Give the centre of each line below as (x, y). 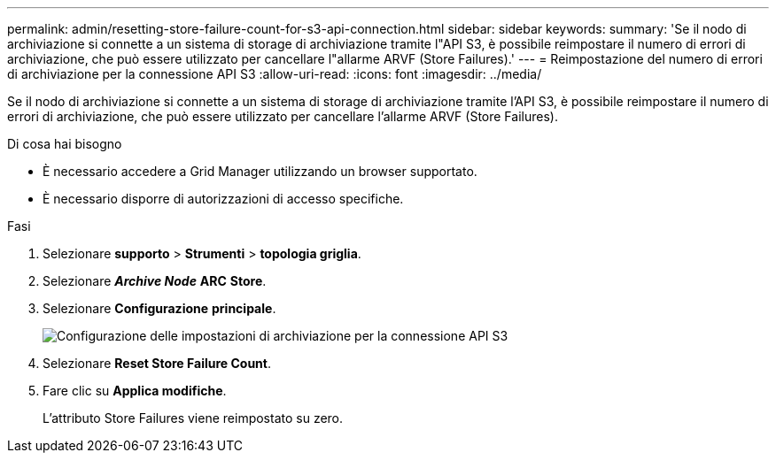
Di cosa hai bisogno (65, 144)
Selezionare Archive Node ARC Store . (155, 281)
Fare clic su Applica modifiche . (135, 391)
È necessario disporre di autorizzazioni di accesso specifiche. (223, 199)
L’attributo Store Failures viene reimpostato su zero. (193, 418)
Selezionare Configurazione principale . (159, 308)
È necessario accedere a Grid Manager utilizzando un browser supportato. (260, 171)
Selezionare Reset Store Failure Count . (157, 363)
